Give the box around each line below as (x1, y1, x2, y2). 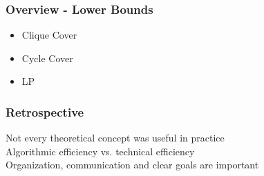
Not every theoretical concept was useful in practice (6, 130, 225, 145)
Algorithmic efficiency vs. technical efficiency (6, 144, 195, 158)
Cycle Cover (21, 50, 73, 65)
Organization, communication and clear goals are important (6, 157, 259, 172)
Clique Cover (21, 28, 77, 42)
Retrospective (6, 103, 84, 120)
